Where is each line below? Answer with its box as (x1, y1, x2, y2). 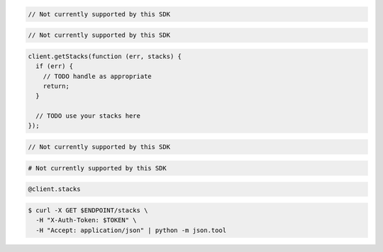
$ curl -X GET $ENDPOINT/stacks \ (28, 206, 148, 214)
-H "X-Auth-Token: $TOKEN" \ (35, 217, 138, 224)
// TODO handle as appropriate (43, 72, 152, 80)
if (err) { (35, 62, 74, 70)
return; (43, 82, 70, 90)
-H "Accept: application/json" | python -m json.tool (35, 226, 227, 234)
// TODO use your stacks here (35, 112, 141, 120)
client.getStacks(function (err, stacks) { (28, 52, 182, 60)
